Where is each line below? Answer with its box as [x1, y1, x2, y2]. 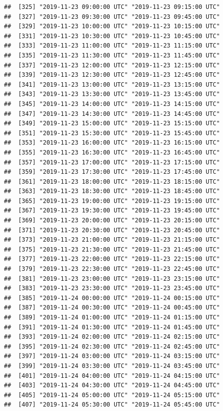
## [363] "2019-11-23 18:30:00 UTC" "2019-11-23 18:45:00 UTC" [4, 188, 220, 195]
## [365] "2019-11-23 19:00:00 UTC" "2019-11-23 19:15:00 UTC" [4, 197, 220, 205]
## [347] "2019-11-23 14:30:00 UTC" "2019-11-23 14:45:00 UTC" [4, 110, 220, 117]
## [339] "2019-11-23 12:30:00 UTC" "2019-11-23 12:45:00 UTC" [4, 71, 220, 79]
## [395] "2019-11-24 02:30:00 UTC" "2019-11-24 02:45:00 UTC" [4, 343, 220, 350]
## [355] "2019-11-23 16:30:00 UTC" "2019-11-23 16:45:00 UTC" [4, 149, 220, 156]
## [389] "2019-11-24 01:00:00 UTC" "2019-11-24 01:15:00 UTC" [4, 314, 220, 321]
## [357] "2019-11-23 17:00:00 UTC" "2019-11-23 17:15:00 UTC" [4, 158, 220, 166]
